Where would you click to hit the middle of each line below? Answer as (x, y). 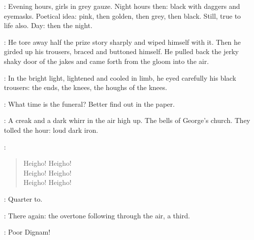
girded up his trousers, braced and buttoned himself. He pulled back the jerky (121, 51)
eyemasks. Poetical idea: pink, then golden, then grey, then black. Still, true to (123, 15)
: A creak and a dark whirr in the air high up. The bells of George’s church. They (127, 120)
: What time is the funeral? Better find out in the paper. (89, 104)
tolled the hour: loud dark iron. (51, 130)
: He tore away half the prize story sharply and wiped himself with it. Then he (123, 42)
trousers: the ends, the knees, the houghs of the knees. (86, 87)
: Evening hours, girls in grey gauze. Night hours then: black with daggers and (122, 6)
